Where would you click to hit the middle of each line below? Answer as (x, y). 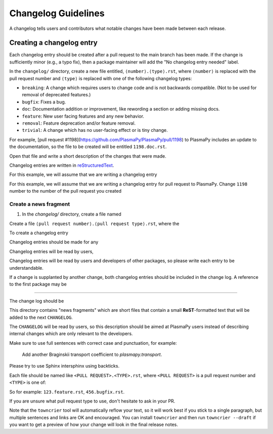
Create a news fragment (40, 204)
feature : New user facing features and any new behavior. (83, 116)
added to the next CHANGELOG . (41, 317)
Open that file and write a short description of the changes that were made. (88, 156)
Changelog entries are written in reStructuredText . (62, 165)
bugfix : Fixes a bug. (44, 102)
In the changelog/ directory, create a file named (72, 214)
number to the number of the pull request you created (65, 191)
